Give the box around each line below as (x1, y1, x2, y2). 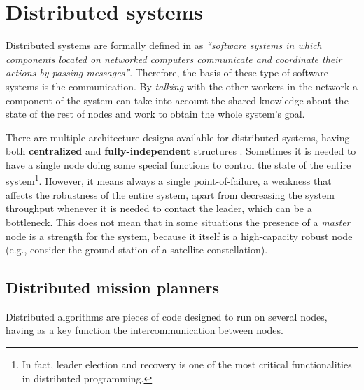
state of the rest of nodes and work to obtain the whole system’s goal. (6, 106, 305, 121)
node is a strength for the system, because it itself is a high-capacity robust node (6, 228, 353, 243)
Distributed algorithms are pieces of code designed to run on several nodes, (6, 309, 328, 323)
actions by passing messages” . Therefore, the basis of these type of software (6, 65, 329, 80)
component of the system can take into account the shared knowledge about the (6, 92, 349, 107)
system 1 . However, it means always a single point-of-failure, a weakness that (6, 172, 332, 188)
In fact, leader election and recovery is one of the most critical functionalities (22, 357, 352, 372)
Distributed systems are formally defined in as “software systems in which (6, 38, 322, 53)
